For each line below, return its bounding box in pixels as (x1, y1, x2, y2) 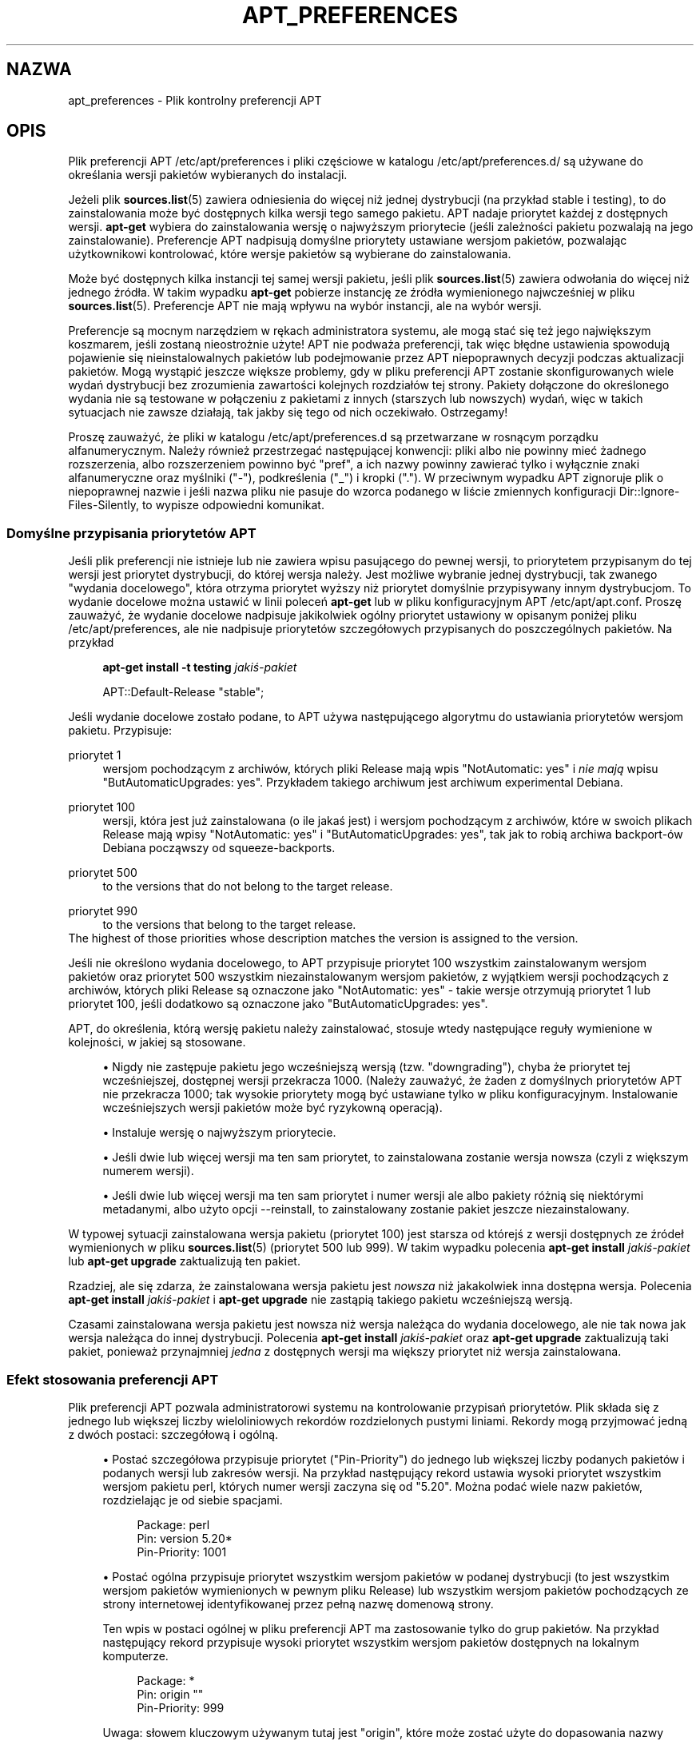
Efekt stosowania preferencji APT (6, 1371, 219, 1388)
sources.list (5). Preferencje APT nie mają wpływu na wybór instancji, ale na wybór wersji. (68, 299, 542, 313)
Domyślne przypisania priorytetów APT (6, 524, 257, 541)
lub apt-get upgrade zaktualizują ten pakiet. (68, 1254, 300, 1269)
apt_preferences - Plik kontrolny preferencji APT (68, 93, 322, 107)
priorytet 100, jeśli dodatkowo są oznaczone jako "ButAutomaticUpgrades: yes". (68, 997, 488, 1011)
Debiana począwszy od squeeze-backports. (102, 841, 336, 855)
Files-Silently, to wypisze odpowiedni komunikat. (68, 498, 324, 512)
